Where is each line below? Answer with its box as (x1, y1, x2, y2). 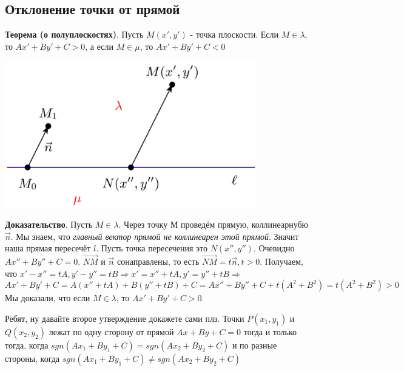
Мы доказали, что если (5, 291, 90, 304)
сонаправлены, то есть (116, 255, 200, 268)
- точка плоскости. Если (190, 28, 279, 41)
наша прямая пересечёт (5, 242, 91, 254)
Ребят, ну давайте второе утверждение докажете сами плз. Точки (5, 311, 244, 324)
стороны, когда (5, 352, 60, 364)
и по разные (232, 338, 277, 351)
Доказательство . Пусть (5, 218, 93, 231)
